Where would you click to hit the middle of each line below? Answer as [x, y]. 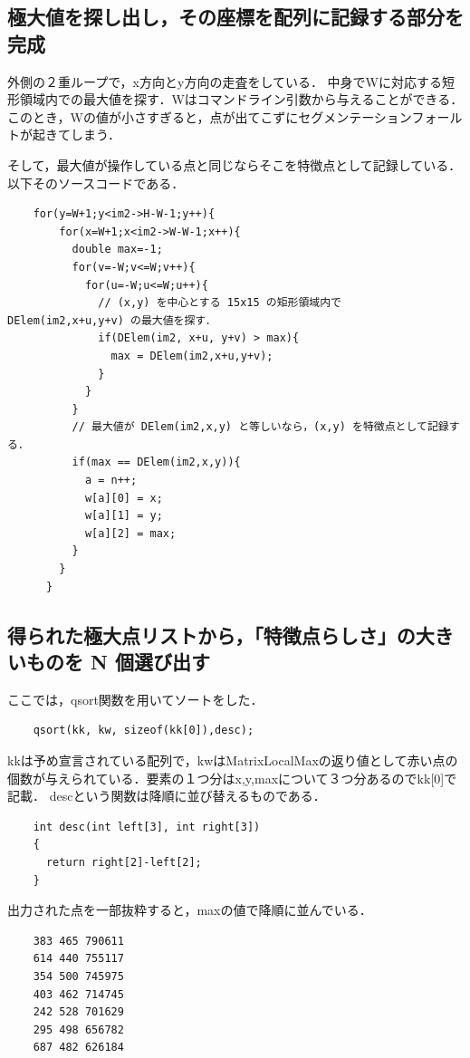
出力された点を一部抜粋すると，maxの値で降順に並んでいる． [190, 910]
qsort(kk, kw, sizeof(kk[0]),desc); [144, 731]
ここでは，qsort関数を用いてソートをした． [135, 699]
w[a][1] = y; [124, 516]
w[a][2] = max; [130, 533]
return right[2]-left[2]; [124, 862]
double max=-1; [117, 250]
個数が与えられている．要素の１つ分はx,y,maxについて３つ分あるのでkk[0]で [232, 778]
